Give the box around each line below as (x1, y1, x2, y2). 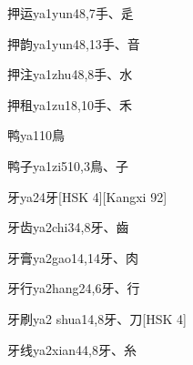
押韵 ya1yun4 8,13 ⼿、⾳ (7, 34, 140, 53)
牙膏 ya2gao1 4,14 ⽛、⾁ (7, 248, 138, 267)
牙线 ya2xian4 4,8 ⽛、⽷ (7, 340, 137, 359)
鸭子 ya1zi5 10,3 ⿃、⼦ (7, 156, 129, 175)
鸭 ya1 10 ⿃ (7, 126, 65, 145)
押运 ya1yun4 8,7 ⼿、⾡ (7, 4, 134, 22)
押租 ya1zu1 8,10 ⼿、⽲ (7, 95, 132, 114)
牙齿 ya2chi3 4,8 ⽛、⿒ (7, 218, 129, 237)
